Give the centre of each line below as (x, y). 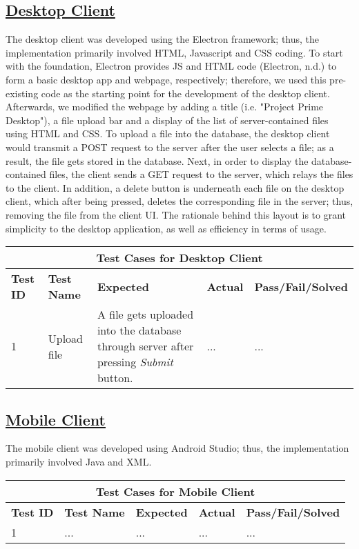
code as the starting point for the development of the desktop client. (185, 93)
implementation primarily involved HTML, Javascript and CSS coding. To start (174, 52)
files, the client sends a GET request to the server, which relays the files (201, 174)
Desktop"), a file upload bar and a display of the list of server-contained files (167, 120)
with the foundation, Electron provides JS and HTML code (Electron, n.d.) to (171, 66)
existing (22, 93)
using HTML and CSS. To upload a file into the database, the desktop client (168, 133)
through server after (145, 346)
